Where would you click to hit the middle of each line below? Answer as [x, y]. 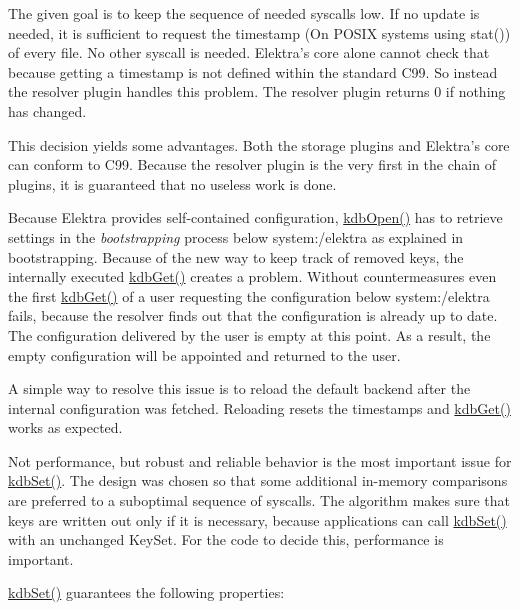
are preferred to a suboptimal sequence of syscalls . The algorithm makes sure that [259, 500]
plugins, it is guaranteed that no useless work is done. [172, 183]
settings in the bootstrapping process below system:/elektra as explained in [236, 236]
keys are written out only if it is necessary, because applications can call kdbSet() [257, 519]
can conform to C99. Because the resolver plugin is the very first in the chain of [252, 164]
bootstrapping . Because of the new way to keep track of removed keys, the [236, 256]
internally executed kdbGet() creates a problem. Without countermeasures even [252, 276]
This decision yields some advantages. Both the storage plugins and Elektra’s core [259, 144]
